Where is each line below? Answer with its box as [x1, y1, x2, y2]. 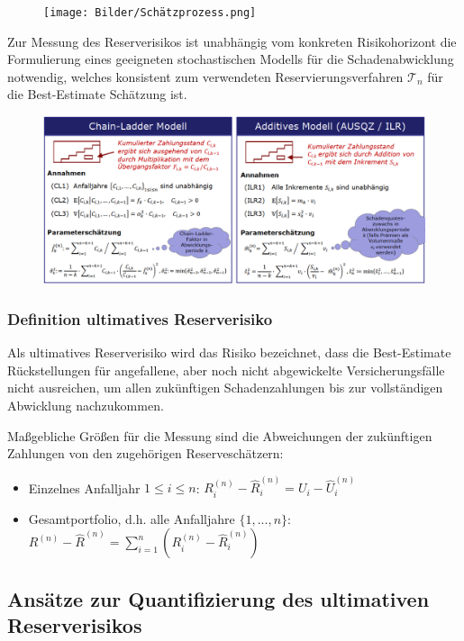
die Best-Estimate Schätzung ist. [7, 85, 187, 104]
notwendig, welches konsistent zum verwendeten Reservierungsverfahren [7, 67, 404, 86]
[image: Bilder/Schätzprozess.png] [43, 6, 257, 19]
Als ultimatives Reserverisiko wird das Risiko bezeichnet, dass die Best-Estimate [7, 343, 451, 362]
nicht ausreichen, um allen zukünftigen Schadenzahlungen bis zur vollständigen [7, 378, 443, 397]
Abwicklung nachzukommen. [7, 395, 164, 414]
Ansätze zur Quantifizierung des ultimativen [7, 584, 430, 612]
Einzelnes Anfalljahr [28, 478, 141, 497]
